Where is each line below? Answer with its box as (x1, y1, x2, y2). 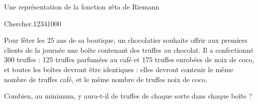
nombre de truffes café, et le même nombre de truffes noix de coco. (4, 74, 208, 84)
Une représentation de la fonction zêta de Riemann (4, 1, 159, 11)
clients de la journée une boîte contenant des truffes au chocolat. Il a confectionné (4, 44, 254, 55)
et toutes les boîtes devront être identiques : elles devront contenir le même (4, 64, 234, 74)
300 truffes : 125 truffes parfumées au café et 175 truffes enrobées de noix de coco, (4, 54, 255, 65)
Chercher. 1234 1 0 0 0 (4, 18, 61, 28)
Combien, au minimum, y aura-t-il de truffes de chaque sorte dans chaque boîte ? (4, 91, 253, 101)
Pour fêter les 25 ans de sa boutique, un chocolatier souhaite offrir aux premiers (4, 35, 248, 45)
